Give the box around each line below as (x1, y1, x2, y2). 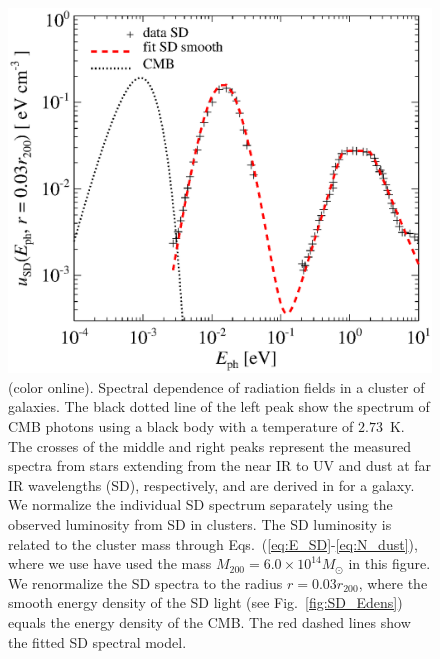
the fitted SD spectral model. (8, 631, 187, 652)
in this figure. (348, 553, 431, 574)
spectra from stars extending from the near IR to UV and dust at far (8, 455, 432, 476)
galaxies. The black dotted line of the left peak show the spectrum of (8, 396, 430, 417)
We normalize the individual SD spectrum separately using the (8, 494, 393, 515)
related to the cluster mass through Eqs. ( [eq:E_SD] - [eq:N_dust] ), (8, 533, 418, 554)
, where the (358, 572, 428, 593)
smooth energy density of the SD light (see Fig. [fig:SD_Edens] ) (8, 592, 403, 613)
